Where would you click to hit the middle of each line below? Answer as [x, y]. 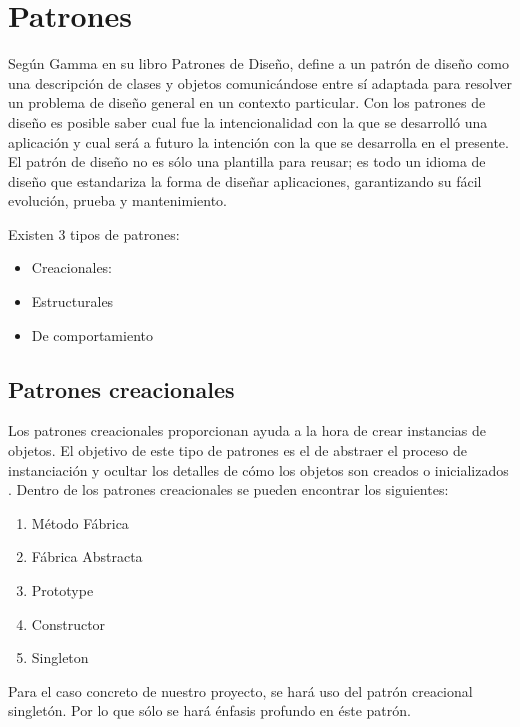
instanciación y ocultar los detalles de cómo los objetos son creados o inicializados [258, 469]
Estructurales [72, 301]
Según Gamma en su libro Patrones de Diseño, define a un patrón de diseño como [259, 63]
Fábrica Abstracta [87, 556]
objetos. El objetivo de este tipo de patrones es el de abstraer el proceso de [237, 450]
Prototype [62, 590]
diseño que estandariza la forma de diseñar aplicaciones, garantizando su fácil [245, 180]
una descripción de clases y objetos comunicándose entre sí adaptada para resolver [260, 82]
